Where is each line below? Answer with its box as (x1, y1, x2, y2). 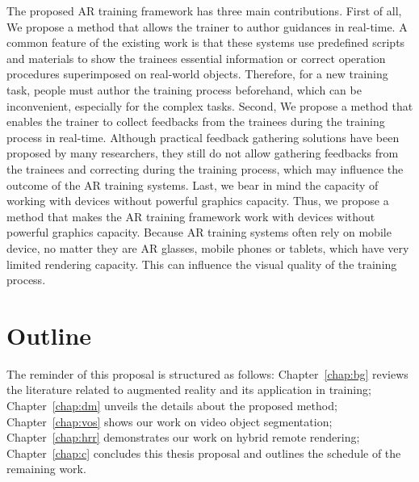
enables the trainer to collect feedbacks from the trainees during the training (6, 113, 385, 130)
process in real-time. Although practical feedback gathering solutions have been (6, 128, 400, 145)
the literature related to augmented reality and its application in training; (6, 381, 371, 398)
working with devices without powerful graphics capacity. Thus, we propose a (6, 192, 389, 209)
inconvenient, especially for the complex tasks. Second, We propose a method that (6, 97, 413, 114)
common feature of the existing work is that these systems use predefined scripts (6, 34, 405, 51)
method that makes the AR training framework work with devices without (6, 207, 375, 224)
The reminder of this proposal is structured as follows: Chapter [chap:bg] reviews (6, 365, 409, 382)
